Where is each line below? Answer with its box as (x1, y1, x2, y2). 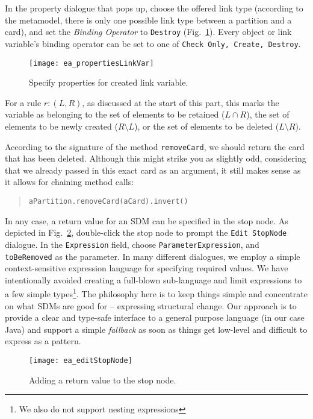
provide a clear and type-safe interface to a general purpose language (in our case (5, 311, 305, 324)
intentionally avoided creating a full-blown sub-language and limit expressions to (5, 273, 302, 286)
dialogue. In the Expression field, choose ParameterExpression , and (5, 238, 259, 250)
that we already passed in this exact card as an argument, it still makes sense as (5, 163, 301, 176)
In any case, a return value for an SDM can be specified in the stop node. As (5, 214, 288, 227)
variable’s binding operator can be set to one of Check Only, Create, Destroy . (5, 37, 301, 49)
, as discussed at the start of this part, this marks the (82, 96, 279, 109)
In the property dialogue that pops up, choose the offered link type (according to (5, 2, 303, 14)
